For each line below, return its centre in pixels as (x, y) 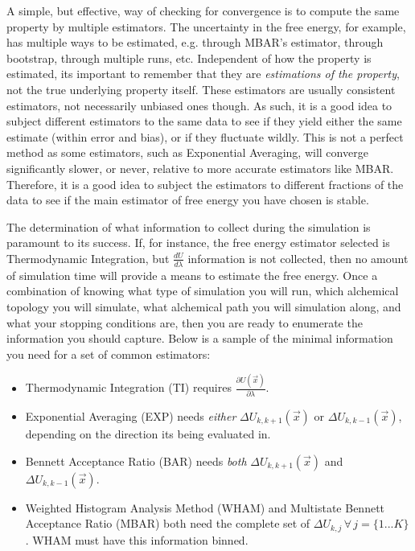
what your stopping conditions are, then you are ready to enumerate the (185, 322)
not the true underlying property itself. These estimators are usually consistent (201, 89)
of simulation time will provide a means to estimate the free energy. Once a (192, 275)
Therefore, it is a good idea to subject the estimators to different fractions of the (205, 184)
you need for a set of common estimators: (109, 354)
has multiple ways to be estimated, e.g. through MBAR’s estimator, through (195, 42)
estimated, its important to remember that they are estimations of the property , (203, 74)
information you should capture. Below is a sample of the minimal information (200, 338)
